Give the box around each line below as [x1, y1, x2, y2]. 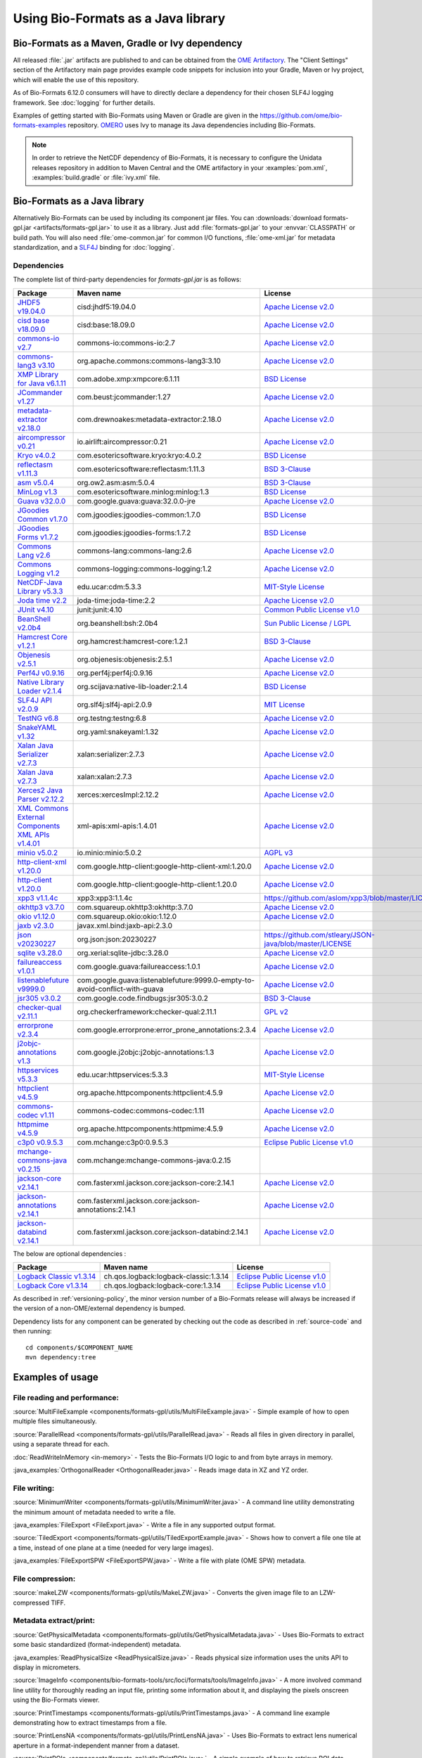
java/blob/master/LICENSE [264, 939, 352, 949]
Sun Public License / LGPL [264, 618, 352, 628]
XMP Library [17, 369, 59, 379]
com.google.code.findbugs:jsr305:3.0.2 [77, 993, 209, 1003]
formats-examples [13, 121, 67, 129]
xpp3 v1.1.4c [17, 893, 58, 903]
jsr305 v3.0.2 [17, 993, 61, 1003]
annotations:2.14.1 [77, 1205, 136, 1214]
